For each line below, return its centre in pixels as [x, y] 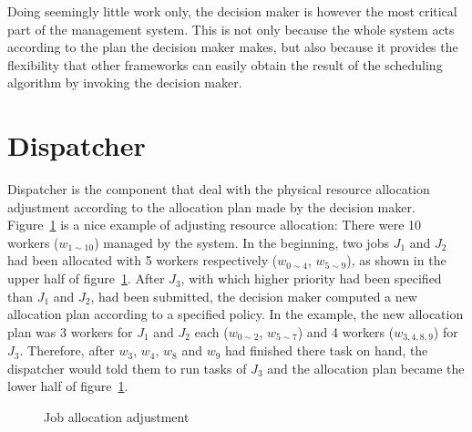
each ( [211, 331]
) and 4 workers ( [346, 331]
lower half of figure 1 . [68, 386]
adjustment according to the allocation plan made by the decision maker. [211, 206]
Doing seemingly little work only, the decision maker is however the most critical [232, 11]
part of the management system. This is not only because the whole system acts [231, 29]
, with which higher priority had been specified [311, 278]
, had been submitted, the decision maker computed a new [254, 296]
